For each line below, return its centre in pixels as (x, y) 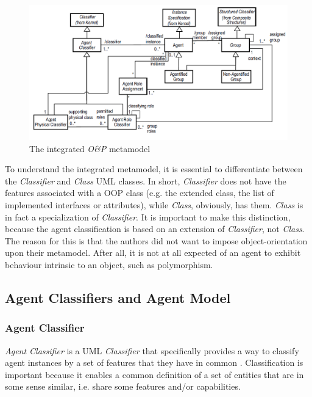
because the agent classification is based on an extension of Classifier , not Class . (155, 229)
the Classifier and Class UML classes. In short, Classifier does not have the (146, 180)
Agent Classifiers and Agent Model (118, 298)
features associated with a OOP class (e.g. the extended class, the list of (140, 193)
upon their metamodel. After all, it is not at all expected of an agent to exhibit (153, 253)
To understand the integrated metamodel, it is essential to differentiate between (154, 169)
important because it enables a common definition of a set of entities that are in (154, 374)
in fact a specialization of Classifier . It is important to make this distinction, (148, 217)
